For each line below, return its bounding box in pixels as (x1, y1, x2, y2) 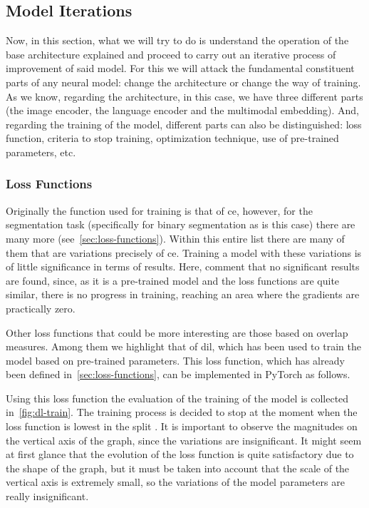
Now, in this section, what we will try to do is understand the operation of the (6, 33, 349, 48)
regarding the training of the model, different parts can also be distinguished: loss (6, 116, 362, 131)
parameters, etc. (6, 144, 76, 159)
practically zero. (6, 300, 76, 315)
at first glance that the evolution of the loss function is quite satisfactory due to (6, 447, 354, 462)
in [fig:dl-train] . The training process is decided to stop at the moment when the (6, 405, 358, 420)
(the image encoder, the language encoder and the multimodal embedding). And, (6, 103, 359, 118)
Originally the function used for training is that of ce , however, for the (6, 203, 313, 218)
